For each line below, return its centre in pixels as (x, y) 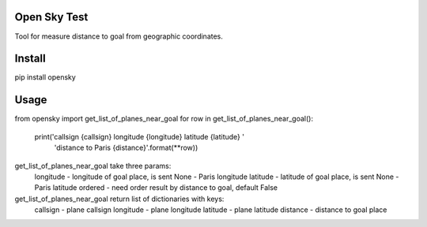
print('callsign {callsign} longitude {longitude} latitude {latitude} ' (140, 136)
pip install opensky (45, 77)
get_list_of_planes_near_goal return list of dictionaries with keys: (119, 199)
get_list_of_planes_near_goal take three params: (93, 166)
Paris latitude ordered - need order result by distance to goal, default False (156, 188)
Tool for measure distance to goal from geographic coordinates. (119, 36)
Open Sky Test (51, 17)
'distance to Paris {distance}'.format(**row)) (126, 148)
